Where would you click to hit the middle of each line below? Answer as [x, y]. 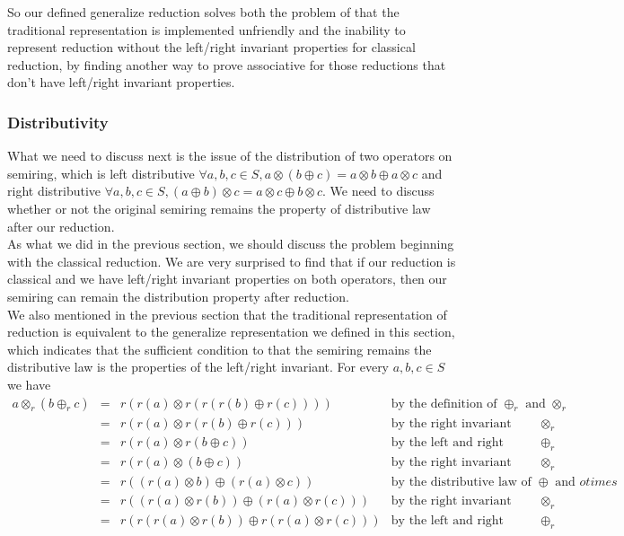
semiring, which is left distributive [101, 173]
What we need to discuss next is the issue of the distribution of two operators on [230, 156]
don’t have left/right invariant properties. [121, 82]
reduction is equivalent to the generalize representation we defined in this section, [231, 332]
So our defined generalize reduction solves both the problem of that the [203, 12]
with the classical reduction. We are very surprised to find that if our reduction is [232, 261]
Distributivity [58, 122]
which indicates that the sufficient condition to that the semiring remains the [220, 349]
